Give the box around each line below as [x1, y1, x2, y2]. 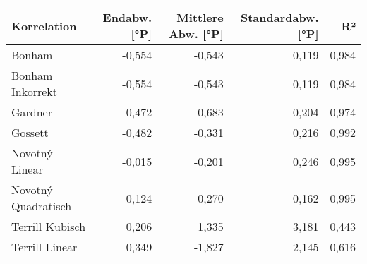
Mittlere [176, 9, 224, 25]
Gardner [11, 104, 53, 120]
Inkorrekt [11, 83, 57, 100]
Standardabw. [240, 9, 319, 25]
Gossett [11, 124, 49, 140]
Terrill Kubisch [11, 218, 86, 234]
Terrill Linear [11, 239, 78, 255]
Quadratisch [11, 198, 72, 214]
